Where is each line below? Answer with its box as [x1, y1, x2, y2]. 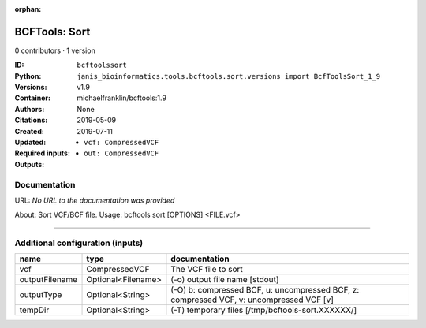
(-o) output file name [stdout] [170, 274, 279, 285]
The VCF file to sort [170, 264, 244, 275]
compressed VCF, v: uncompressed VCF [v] [170, 294, 334, 305]
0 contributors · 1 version [14, 46, 96, 55]
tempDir [19, 304, 50, 315]
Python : [14, 71, 42, 80]
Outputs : [14, 159, 45, 169]
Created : [14, 126, 45, 136]
